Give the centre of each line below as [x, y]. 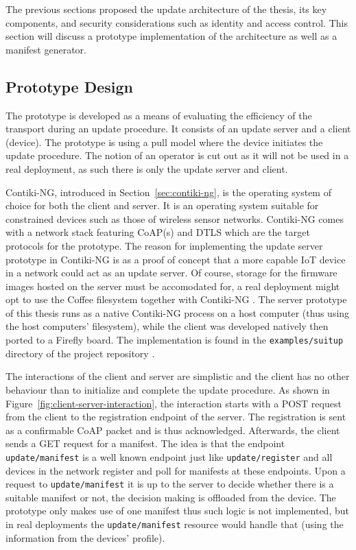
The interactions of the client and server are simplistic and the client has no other [178, 376]
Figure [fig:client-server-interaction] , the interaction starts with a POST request [174, 403]
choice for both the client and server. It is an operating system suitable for [162, 205]
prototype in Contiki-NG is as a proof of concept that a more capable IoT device [176, 259]
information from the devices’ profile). [85, 537]
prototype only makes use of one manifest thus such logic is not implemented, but [177, 511]
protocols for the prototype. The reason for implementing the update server [164, 245]
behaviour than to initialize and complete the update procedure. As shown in [168, 389]
